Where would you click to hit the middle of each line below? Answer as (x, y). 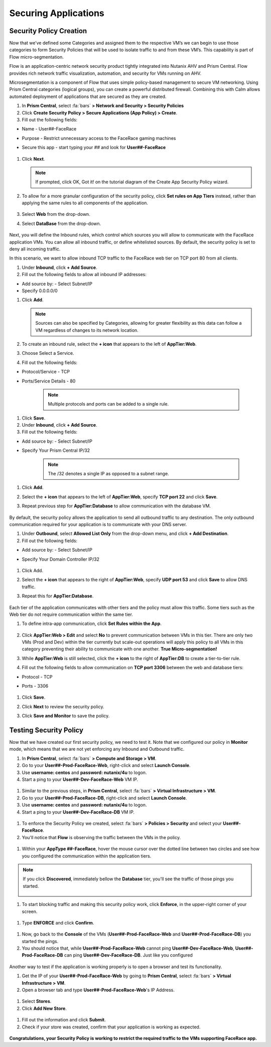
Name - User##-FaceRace (49, 129)
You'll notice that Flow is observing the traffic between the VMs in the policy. (101, 837)
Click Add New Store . (44, 1008)
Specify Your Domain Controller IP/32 (61, 559)
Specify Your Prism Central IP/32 (56, 450)
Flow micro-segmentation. (36, 57)
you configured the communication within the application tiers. (87, 856)
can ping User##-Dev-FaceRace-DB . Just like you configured (128, 955)
